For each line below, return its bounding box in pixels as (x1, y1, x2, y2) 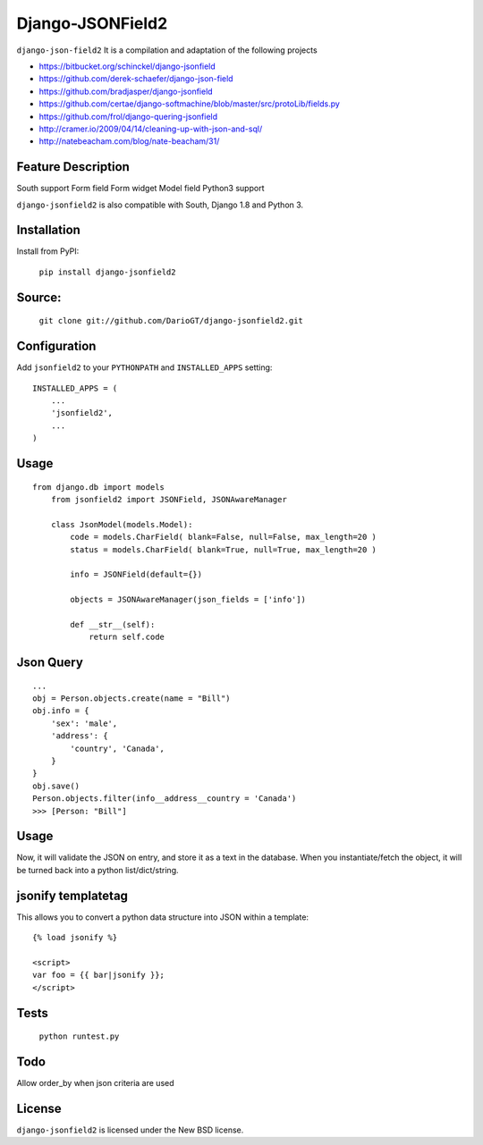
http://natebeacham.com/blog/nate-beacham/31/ (38, 136, 220, 147)
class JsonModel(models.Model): (50, 519, 193, 529)
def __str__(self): (70, 619, 156, 629)
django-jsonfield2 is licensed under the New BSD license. (16, 1124, 244, 1135)
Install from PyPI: (16, 246, 80, 257)
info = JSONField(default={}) (70, 569, 203, 580)
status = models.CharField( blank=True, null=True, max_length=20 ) (70, 544, 377, 554)
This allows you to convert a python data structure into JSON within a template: (16, 912, 309, 922)
